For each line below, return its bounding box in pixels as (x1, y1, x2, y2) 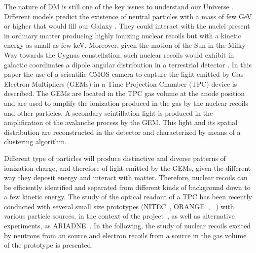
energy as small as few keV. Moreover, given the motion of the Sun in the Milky (4, 40, 246, 50)
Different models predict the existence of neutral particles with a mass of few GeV (4, 11, 252, 21)
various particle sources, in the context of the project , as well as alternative (4, 211, 235, 221)
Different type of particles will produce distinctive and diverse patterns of (4, 153, 226, 163)
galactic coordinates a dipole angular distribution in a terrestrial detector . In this (4, 59, 252, 69)
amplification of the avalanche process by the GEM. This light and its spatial (4, 117, 238, 127)
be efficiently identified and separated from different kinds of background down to (4, 182, 251, 192)
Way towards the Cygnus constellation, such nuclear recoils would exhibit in (4, 49, 234, 60)
